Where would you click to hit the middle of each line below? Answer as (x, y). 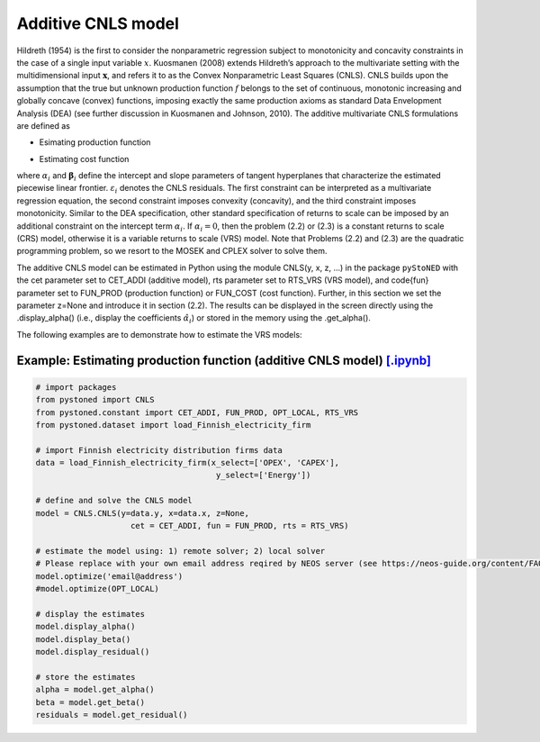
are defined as (44, 125)
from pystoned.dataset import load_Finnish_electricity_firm (173, 425)
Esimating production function (95, 142)
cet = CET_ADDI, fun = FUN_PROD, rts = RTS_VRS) (240, 526)
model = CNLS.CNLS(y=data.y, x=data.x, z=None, (142, 513)
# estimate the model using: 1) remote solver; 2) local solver (180, 551)
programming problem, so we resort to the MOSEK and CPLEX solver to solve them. (172, 251)
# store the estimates (85, 677)
